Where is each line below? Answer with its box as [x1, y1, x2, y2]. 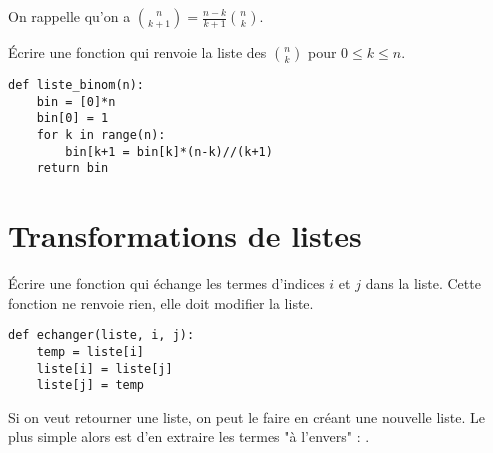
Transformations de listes [8, 215, 362, 256]
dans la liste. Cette [365, 273, 481, 294]
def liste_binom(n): [8, 78, 145, 92]
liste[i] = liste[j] [36, 361, 173, 376]
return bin [36, 161, 109, 176]
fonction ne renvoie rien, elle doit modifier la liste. [8, 292, 314, 313]
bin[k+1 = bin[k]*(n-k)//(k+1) [65, 144, 273, 159]
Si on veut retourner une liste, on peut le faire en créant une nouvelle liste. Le [8, 406, 485, 427]
